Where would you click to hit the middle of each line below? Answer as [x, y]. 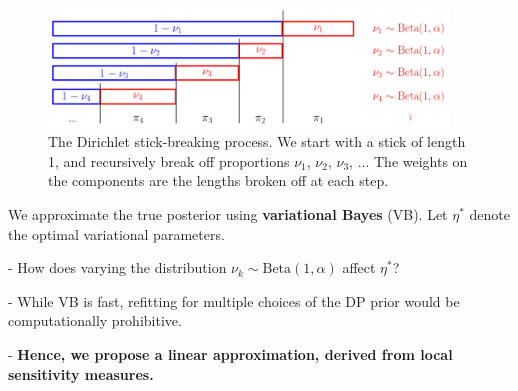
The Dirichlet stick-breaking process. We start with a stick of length [257, 141]
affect [359, 267]
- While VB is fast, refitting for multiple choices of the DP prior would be [234, 300]
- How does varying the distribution [117, 267]
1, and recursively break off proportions [169, 160]
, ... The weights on [408, 160]
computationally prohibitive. [95, 320]
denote [489, 213]
